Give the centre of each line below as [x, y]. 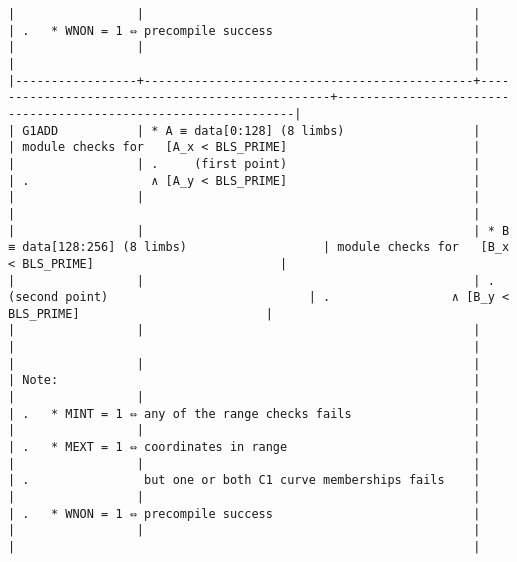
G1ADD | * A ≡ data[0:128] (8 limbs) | [251, 130]
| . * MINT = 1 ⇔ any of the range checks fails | [244, 413]
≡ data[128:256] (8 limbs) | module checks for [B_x [259, 247]
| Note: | [244, 380]
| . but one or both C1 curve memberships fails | [244, 480]
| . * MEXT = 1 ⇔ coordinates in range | [244, 447]
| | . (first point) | [244, 163]
